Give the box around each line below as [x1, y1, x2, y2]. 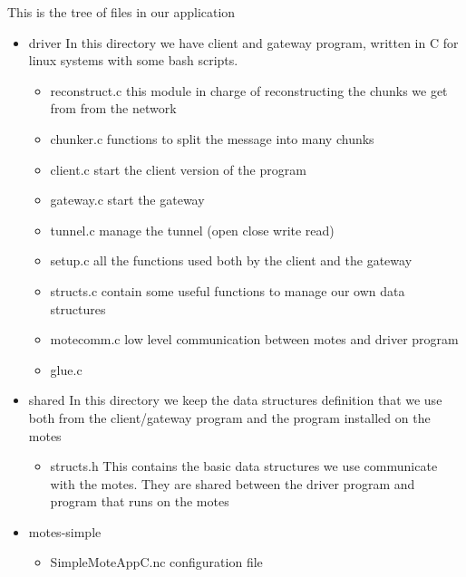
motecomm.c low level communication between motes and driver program [50, 330, 459, 349]
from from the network [50, 99, 177, 118]
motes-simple [28, 522, 102, 541]
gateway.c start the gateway [50, 190, 205, 209]
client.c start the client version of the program [50, 159, 306, 178]
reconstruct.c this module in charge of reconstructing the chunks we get [50, 81, 448, 100]
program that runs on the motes [50, 492, 229, 511]
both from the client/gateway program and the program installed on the [28, 408, 431, 427]
